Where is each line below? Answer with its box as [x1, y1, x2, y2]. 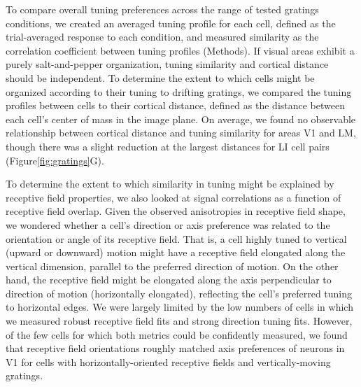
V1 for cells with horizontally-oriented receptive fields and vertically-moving [6, 354, 331, 369]
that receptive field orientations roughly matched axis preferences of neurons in [6, 341, 345, 356]
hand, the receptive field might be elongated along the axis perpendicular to [6, 272, 332, 287]
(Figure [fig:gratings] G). [6, 153, 104, 167]
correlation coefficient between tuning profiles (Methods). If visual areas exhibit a [6, 43, 355, 57]
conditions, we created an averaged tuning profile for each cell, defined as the [6, 15, 336, 30]
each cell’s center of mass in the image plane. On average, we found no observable [6, 111, 356, 126]
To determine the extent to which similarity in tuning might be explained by [6, 176, 334, 191]
